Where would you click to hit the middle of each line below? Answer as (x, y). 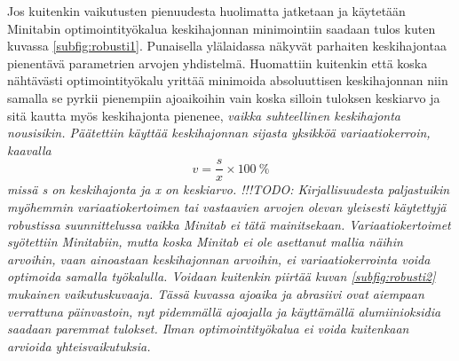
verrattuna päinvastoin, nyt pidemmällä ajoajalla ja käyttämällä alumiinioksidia (224, 311)
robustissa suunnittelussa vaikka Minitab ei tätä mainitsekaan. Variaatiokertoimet (229, 224)
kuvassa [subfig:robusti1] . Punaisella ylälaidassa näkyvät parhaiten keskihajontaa (227, 46)
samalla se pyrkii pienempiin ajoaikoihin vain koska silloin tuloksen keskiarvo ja (224, 97)
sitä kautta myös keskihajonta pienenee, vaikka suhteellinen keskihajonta (204, 115)
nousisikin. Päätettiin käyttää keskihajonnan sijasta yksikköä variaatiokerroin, (219, 133)
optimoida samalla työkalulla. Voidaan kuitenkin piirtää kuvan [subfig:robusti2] (222, 276)
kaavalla (29, 149)
